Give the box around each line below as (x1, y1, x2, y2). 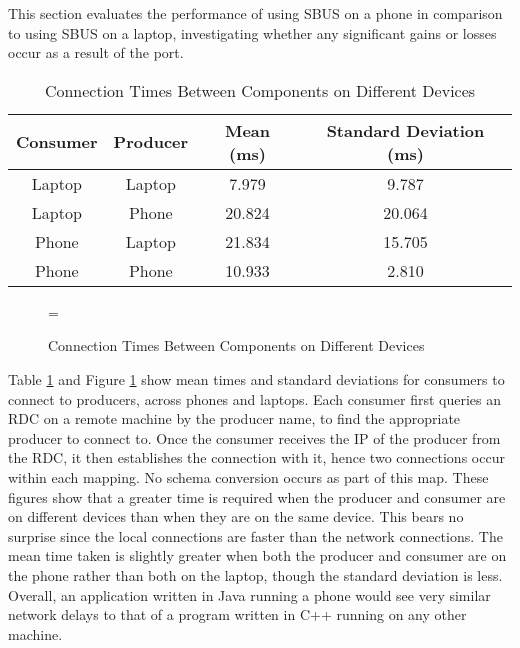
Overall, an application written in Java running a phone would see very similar (8, 584, 491, 605)
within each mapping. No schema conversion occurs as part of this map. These (8, 466, 489, 487)
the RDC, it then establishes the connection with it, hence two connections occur (8, 447, 505, 468)
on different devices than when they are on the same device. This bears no (8, 506, 464, 527)
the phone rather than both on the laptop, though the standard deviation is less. (8, 564, 503, 585)
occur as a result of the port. (8, 42, 184, 63)
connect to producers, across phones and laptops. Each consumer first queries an (8, 388, 501, 409)
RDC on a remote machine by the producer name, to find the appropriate (8, 408, 461, 429)
